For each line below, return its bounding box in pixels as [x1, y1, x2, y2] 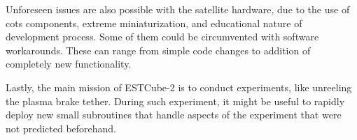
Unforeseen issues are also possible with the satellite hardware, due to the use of [6, 2, 350, 16]
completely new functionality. [6, 56, 132, 71]
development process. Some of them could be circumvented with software [6, 29, 319, 44]
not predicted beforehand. [6, 120, 117, 135]
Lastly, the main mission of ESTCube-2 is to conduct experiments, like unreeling [6, 79, 352, 94]
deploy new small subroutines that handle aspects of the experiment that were [6, 107, 342, 122]
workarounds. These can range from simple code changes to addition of [6, 42, 311, 57]
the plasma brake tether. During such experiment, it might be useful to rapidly [6, 93, 345, 108]
